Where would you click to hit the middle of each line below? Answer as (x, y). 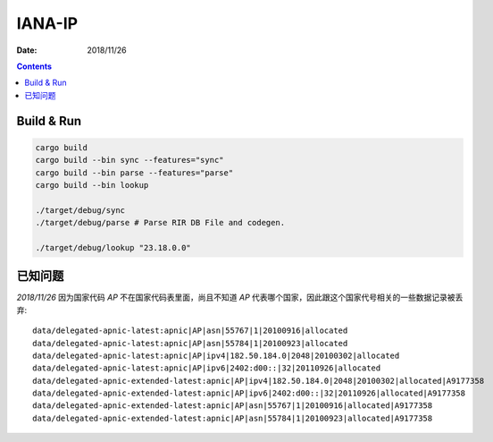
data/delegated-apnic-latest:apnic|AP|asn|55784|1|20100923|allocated (190, 343)
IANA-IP (47, 23)
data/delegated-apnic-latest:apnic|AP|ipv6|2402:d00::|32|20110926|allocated (207, 368)
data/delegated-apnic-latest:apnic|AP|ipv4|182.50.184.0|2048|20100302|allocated (216, 355)
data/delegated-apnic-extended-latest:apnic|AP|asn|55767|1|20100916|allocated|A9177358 (233, 406)
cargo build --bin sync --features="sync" (130, 160)
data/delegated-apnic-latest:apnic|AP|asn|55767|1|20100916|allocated (190, 331)
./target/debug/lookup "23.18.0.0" (113, 247)
